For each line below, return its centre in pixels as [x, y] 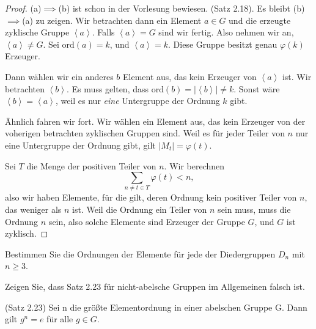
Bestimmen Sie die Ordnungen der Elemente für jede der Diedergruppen [140, 253]
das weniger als [33, 209]
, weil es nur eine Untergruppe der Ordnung [138, 101]
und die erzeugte [260, 20]
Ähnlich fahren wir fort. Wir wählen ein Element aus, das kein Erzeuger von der [155, 121]
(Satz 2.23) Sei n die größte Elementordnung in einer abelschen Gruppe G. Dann [156, 307]
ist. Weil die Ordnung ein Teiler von [140, 209]
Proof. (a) [23, 8]
